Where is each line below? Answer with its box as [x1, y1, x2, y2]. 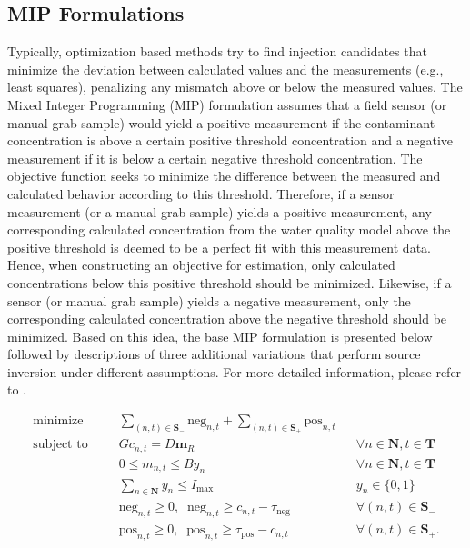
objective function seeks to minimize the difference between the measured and [7, 166, 441, 185]
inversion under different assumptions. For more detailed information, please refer [7, 362, 462, 381]
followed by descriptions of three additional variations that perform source [7, 344, 421, 364]
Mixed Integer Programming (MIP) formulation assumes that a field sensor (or [7, 95, 447, 114]
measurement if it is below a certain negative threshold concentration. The [7, 148, 423, 167]
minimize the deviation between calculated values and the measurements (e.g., [7, 59, 444, 78]
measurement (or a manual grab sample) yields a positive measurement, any [7, 202, 432, 221]
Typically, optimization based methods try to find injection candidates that [7, 42, 427, 61]
